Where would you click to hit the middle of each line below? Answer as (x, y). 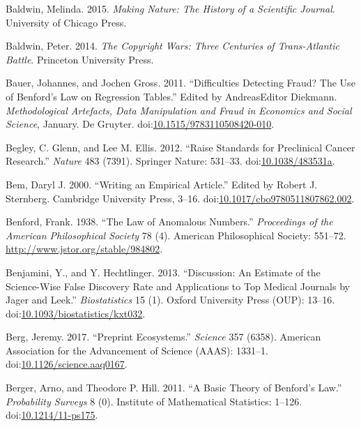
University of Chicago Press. (66, 22)
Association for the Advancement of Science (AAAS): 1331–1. (137, 350)
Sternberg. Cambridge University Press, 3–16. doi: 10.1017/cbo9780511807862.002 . (180, 198)
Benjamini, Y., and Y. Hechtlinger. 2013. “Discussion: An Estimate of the (163, 272)
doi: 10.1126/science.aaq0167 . (67, 364)
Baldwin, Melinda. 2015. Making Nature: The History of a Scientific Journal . (170, 8)
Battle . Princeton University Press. (80, 59)
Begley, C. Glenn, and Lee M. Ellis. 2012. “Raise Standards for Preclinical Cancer (180, 147)
